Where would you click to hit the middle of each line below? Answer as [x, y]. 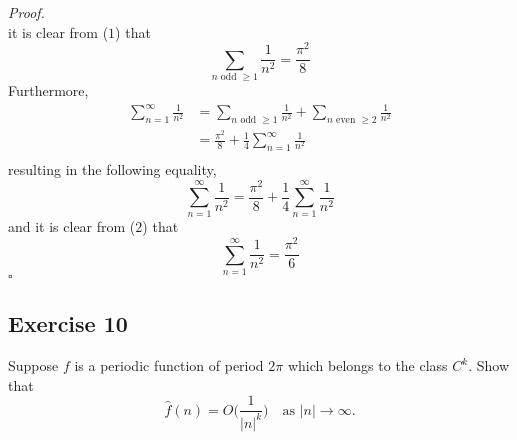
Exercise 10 [68, 323]
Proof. [26, 12]
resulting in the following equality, [112, 168]
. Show [489, 365]
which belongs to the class [367, 365]
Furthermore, [48, 90]
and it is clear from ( [72, 226]
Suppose [33, 365]
